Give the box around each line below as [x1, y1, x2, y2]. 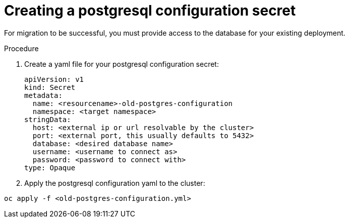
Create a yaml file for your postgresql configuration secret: [24, 59, 219, 68]
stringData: [24, 115, 71, 124]
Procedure [4, 44, 39, 53]
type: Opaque [24, 163, 76, 172]
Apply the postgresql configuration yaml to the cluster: [24, 178, 205, 187]
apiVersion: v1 [24, 75, 84, 83]
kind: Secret [24, 83, 76, 91]
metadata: [24, 91, 63, 99]
